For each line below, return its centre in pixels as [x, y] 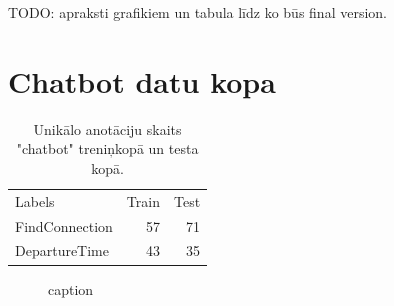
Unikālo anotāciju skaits [107, 128]
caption [71, 288]
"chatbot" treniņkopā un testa [107, 148]
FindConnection [64, 225]
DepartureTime [62, 250]
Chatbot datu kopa [142, 80]
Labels [35, 200]
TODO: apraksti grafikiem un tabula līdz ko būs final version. [197, 12]
